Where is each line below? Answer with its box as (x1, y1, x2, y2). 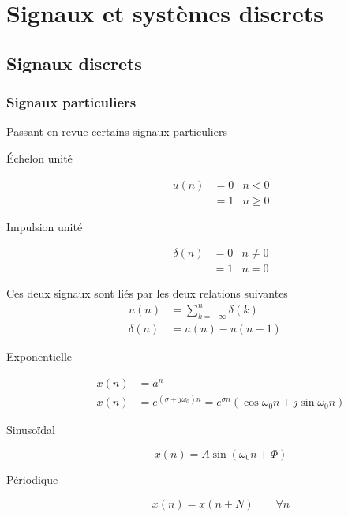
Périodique (6, 470, 58, 487)
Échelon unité (6, 149, 73, 166)
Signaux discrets (6, 51, 142, 75)
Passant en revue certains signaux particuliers (6, 123, 227, 140)
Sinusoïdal (6, 421, 55, 438)
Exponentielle (6, 348, 73, 365)
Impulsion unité (6, 218, 83, 234)
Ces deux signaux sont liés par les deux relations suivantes (6, 285, 288, 302)
